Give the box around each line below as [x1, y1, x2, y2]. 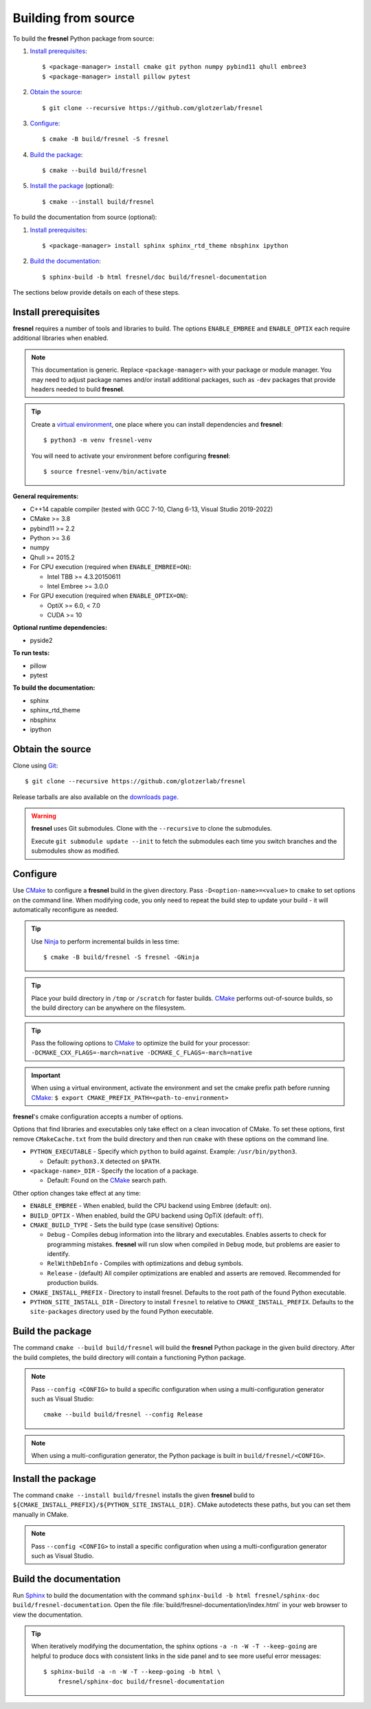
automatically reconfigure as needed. [12, 905, 119, 913]
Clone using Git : [12, 761, 58, 769]
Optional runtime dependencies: [12, 624, 108, 632]
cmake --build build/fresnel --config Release [43, 1411, 203, 1419]
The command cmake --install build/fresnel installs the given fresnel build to [12, 1491, 255, 1499]
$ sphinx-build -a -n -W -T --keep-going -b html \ [43, 1668, 221, 1676]
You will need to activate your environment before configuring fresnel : [31, 452, 231, 460]
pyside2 [30, 636, 53, 644]
